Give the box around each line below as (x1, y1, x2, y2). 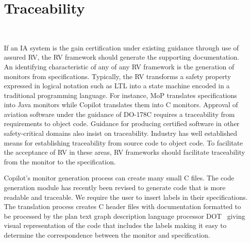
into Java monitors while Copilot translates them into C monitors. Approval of (4, 99, 238, 110)
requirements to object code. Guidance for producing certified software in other (4, 118, 240, 129)
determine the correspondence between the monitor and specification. (4, 230, 210, 240)
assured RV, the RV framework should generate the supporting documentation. (4, 52, 239, 62)
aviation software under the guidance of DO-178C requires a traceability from (4, 109, 235, 119)
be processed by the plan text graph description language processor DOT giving (4, 211, 246, 221)
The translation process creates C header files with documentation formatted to (4, 201, 241, 211)
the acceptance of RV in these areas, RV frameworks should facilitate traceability (4, 147, 245, 157)
